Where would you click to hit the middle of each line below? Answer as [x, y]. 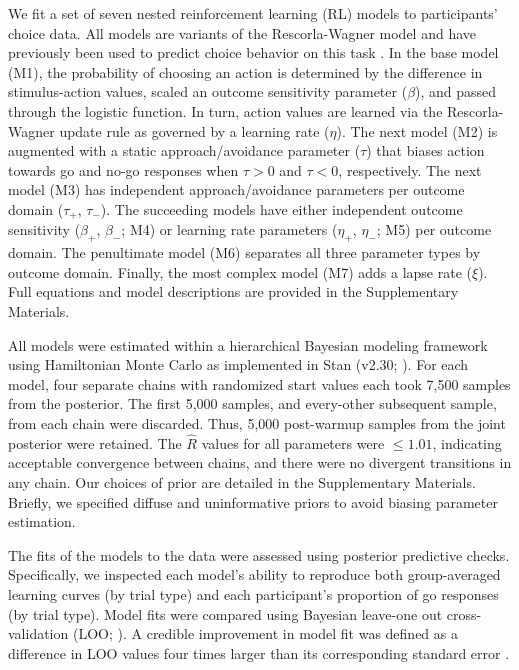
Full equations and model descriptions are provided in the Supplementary [233, 291]
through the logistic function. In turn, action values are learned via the [225, 110]
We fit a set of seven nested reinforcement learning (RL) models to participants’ [253, 13]
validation [38, 633]
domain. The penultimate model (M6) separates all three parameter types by [244, 252]
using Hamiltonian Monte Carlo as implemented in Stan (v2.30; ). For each [238, 364]
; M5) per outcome [434, 229]
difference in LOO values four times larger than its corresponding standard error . [259, 652]
